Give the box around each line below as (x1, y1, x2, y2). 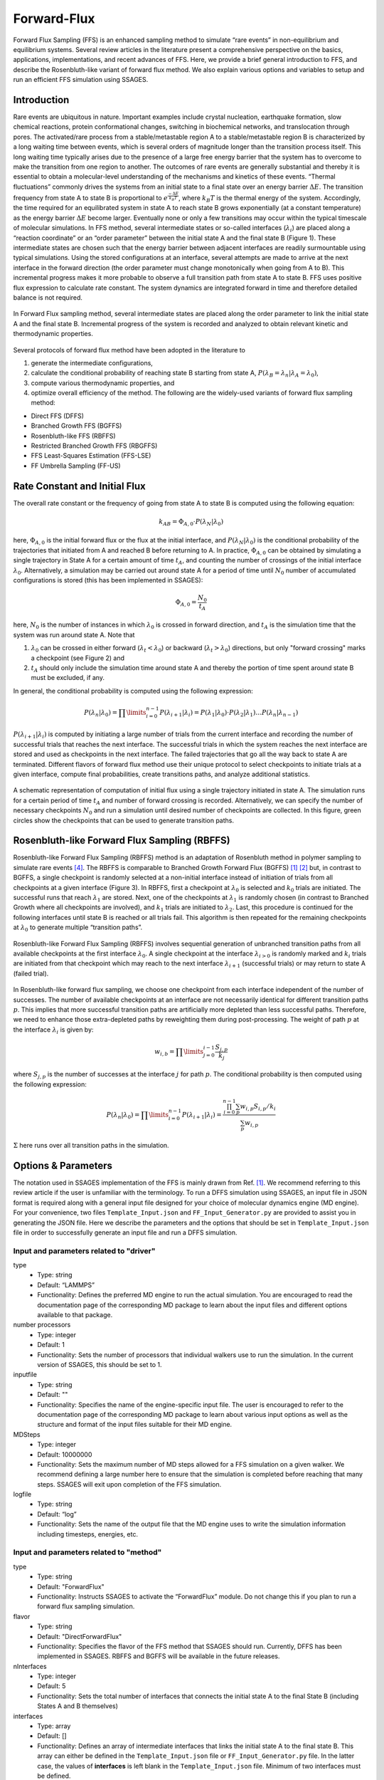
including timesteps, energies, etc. (37, 1529, 139, 1538)
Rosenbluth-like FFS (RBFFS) (31, 431, 117, 440)
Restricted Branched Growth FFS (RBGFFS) (31, 441, 158, 450)
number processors (13, 1321, 71, 1329)
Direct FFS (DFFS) (31, 412, 85, 420)
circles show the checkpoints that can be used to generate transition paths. (13, 816, 235, 824)
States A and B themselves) (37, 1702, 119, 1710)
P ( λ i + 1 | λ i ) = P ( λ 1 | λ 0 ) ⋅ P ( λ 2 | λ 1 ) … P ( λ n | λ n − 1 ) (159, 708, 299, 718)
